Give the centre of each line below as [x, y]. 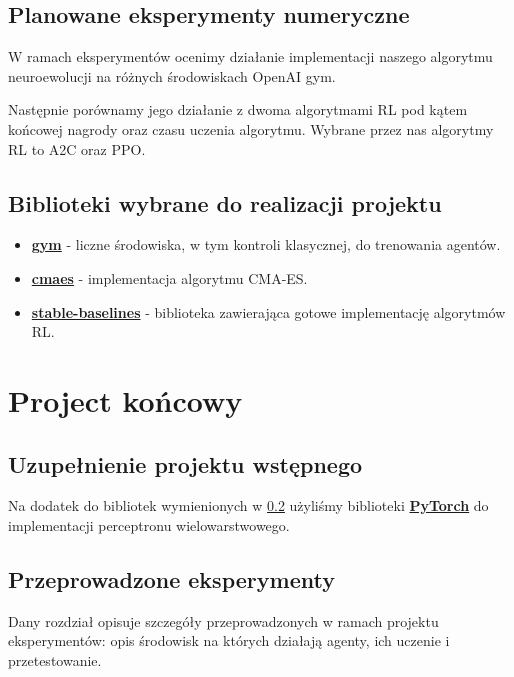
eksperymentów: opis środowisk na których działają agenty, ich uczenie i [229, 640]
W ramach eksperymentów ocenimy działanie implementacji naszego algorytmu [250, 56]
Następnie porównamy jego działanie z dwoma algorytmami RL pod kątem [238, 109]
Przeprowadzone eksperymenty [171, 578]
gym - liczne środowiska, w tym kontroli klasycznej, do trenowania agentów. [266, 244]
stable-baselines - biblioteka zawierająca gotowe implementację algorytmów [268, 311]
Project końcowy [125, 399]
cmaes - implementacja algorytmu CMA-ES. [169, 277]
